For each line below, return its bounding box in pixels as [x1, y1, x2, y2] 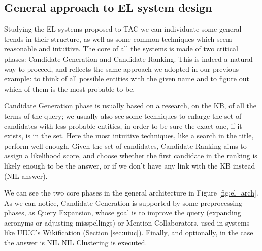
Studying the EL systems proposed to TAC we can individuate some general [4, 23, 242, 34]
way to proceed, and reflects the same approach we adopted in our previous [4, 63, 239, 74]
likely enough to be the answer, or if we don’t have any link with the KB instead [4, 160, 255, 171]
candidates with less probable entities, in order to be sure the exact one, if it [4, 120, 242, 131]
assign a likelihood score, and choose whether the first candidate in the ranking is [4, 150, 257, 161]
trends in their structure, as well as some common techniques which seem [4, 33, 232, 44]
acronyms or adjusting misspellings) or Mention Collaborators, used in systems [4, 217, 250, 228]
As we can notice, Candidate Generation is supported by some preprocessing [4, 197, 242, 208]
